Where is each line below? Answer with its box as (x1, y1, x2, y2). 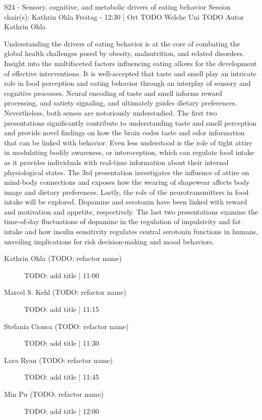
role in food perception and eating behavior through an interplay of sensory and (4, 78, 251, 88)
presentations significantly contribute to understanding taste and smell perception (4, 117, 257, 128)
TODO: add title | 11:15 (24, 304, 99, 314)
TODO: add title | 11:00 (24, 270, 99, 280)
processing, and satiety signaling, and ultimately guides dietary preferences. (4, 97, 237, 108)
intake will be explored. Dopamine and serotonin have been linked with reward (4, 196, 247, 207)
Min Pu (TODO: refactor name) (4, 389, 104, 399)
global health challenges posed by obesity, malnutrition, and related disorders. (4, 48, 244, 59)
